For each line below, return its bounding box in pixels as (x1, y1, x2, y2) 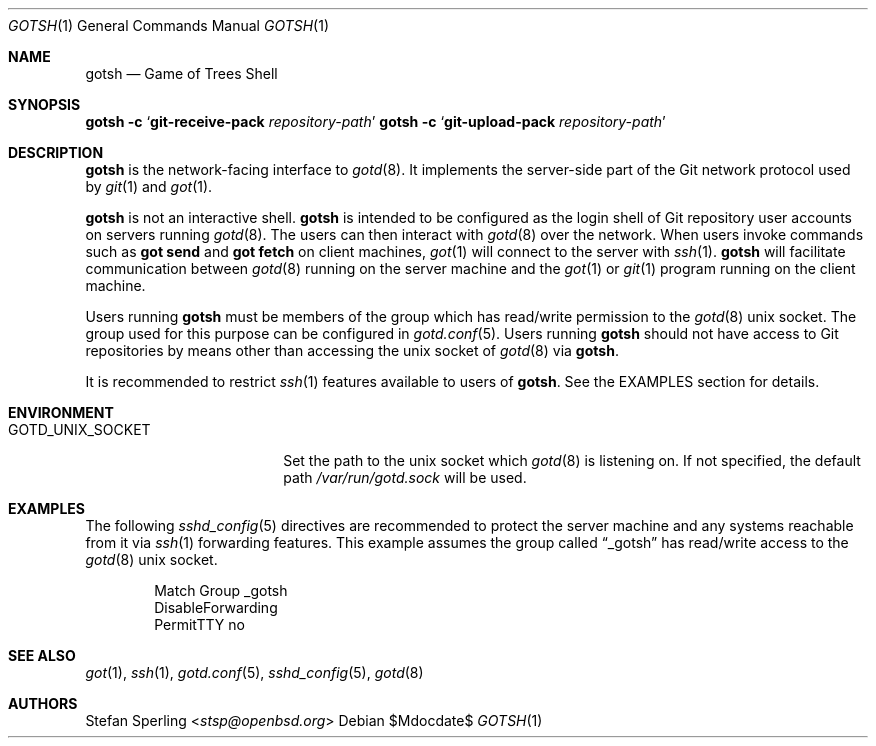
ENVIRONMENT (8, 404, 114, 421)
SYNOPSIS (8, 96, 81, 113)
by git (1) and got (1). (85, 178, 213, 195)
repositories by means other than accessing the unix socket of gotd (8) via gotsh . (85, 342, 619, 359)
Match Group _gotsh (154, 582, 288, 599)
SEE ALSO (8, 647, 76, 664)
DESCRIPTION (8, 144, 104, 161)
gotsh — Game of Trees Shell (85, 65, 278, 82)
